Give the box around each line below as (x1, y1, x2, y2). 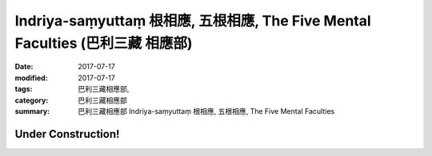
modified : (14, 72, 48, 83)
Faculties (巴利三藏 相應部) (14, 34, 193, 52)
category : (14, 96, 49, 105)
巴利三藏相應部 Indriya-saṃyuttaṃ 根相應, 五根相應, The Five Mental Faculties (78, 106, 335, 115)
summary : (14, 106, 50, 115)
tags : (14, 84, 33, 94)
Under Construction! (14, 127, 120, 141)
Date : (14, 62, 34, 72)
